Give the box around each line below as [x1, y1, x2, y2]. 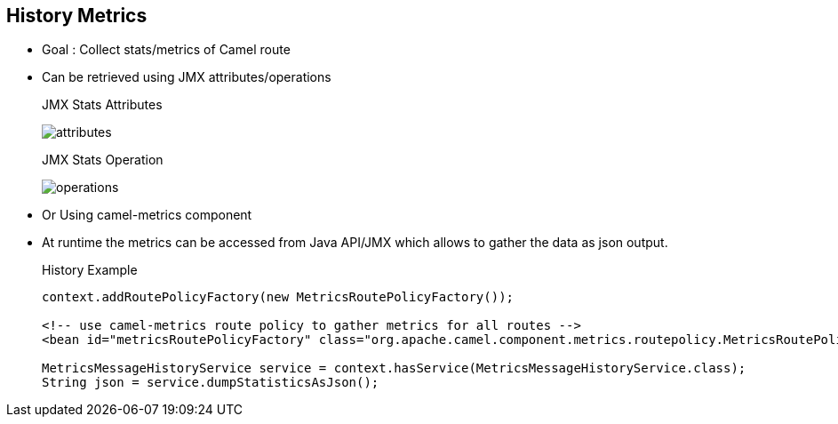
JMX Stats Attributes [42, 97, 163, 113]
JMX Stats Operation [42, 152, 164, 168]
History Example [42, 262, 138, 278]
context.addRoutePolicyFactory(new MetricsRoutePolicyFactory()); [42, 290, 515, 305]
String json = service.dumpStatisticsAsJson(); [42, 375, 379, 390]
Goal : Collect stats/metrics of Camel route [42, 42, 291, 58]
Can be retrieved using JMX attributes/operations [42, 69, 331, 85]
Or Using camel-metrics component [42, 207, 252, 223]
